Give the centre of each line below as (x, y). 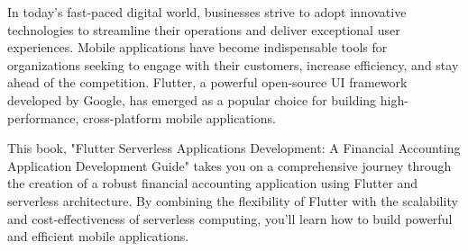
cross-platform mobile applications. (179, 117)
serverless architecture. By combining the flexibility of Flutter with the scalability (233, 200)
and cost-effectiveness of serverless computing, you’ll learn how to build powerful (230, 218)
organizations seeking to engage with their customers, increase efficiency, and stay (233, 64)
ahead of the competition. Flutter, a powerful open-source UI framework (207, 82)
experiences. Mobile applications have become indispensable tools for (197, 47)
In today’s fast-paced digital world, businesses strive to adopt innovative (207, 12)
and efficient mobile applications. (98, 236)
